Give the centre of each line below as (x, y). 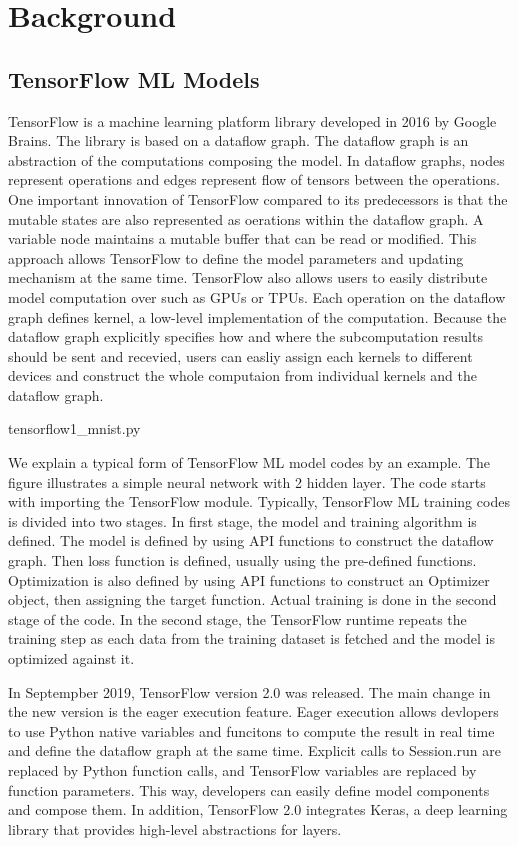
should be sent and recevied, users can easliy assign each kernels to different (240, 355)
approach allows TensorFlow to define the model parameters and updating (236, 257)
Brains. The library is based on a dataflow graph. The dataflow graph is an (238, 140)
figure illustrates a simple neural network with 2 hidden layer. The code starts (247, 481)
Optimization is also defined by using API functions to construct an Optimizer (249, 579)
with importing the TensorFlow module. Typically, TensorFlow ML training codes (259, 501)
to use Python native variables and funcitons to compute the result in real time (251, 730)
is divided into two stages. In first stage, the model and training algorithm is (242, 520)
